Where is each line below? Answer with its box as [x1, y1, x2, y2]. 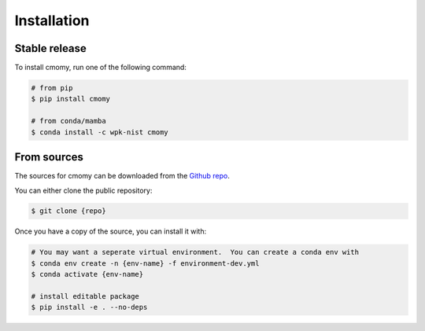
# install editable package [31, 292, 139, 301]
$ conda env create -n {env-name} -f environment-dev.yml [31, 259, 260, 267]
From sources [14, 150, 84, 164]
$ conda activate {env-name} [31, 270, 144, 279]
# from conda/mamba [31, 116, 106, 126]
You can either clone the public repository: [14, 186, 153, 195]
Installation [14, 12, 90, 29]
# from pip [31, 83, 73, 93]
